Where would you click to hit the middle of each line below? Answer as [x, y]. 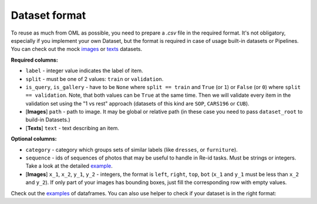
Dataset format [48, 15]
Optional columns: [34, 139]
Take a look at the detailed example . [69, 166]
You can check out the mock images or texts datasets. [77, 49]
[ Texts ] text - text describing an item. [72, 128]
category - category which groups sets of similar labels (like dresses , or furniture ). [131, 149]
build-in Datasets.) [48, 120]
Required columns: [34, 60]
